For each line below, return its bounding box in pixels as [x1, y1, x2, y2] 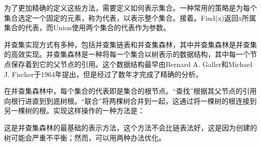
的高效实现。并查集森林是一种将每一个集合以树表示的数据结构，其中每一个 [4, 49, 250, 59]
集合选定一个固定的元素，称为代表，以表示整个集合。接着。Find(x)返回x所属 [4, 12, 256, 23]
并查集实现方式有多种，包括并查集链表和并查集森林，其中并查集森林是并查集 [4, 39, 257, 49]
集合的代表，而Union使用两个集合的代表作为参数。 [4, 22, 170, 33]
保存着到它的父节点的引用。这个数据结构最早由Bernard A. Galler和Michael [11, 58, 252, 69]
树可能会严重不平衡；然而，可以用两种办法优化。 [4, 132, 166, 142]
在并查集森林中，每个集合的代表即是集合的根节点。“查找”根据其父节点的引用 [4, 86, 257, 96]
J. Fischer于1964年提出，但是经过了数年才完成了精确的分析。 [4, 68, 203, 79]
